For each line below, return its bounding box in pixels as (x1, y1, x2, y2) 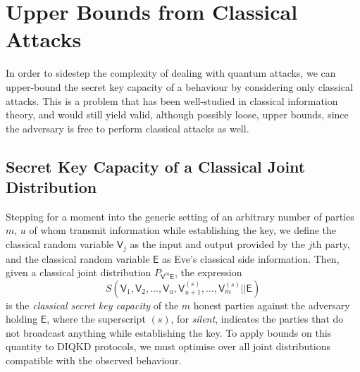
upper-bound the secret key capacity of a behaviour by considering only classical (6, 79, 353, 94)
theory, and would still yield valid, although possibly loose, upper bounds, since (6, 107, 349, 122)
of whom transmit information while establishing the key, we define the (29, 223, 337, 237)
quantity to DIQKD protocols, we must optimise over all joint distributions (6, 339, 330, 354)
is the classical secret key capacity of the (6, 297, 179, 312)
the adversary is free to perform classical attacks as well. (6, 120, 249, 135)
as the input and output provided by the (130, 237, 305, 252)
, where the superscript (46, 311, 146, 326)
